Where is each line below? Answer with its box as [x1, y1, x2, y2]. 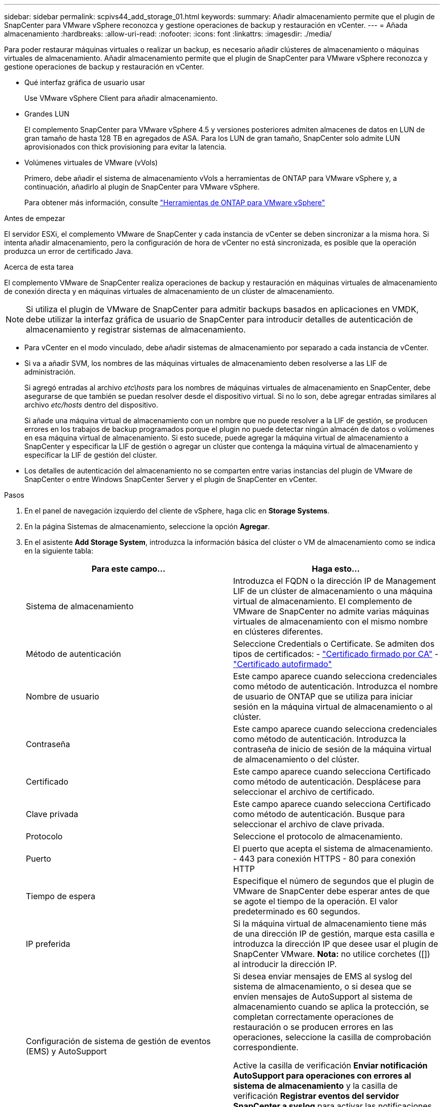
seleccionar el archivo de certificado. [233, 787, 375, 797]
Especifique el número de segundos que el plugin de [233, 876, 434, 886]
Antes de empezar [4, 214, 65, 223]
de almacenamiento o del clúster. [233, 754, 359, 764]
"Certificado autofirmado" [233, 659, 332, 669]
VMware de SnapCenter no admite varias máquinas [233, 606, 429, 616]
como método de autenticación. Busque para [233, 809, 405, 819]
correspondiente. [233, 1042, 299, 1052]
